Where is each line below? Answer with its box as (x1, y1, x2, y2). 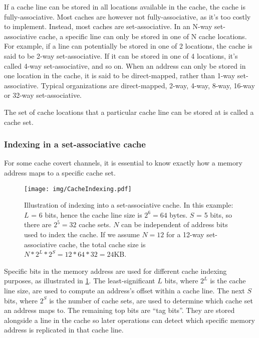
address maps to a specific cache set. (4, 167, 116, 178)
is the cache (210, 275, 246, 286)
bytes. (169, 209, 188, 220)
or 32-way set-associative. (4, 90, 82, 100)
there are (24, 219, 52, 230)
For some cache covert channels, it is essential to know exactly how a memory (4, 157, 242, 168)
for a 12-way (166, 229, 204, 239)
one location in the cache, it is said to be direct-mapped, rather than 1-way (4, 70, 235, 81)
